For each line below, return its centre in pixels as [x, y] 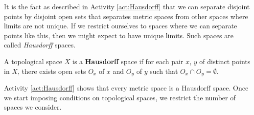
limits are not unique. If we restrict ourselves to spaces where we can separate [121, 26]
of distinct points [225, 61]
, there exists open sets [52, 71]
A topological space [33, 61]
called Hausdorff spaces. [40, 45]
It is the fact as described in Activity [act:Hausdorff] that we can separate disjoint [127, 6]
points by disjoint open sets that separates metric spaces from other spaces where [126, 16]
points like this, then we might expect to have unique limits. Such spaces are [119, 35]
